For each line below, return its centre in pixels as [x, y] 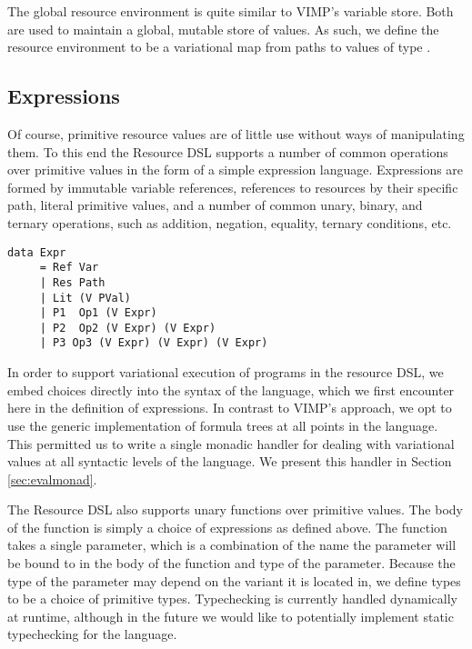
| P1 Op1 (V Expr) [98, 313]
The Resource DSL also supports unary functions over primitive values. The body [235, 509]
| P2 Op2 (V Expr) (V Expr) [128, 328]
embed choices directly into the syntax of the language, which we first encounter [231, 389]
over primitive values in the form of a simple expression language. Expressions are [236, 170]
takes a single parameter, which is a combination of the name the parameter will [232, 545]
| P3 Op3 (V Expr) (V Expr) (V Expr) [154, 343]
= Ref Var [69, 268]
